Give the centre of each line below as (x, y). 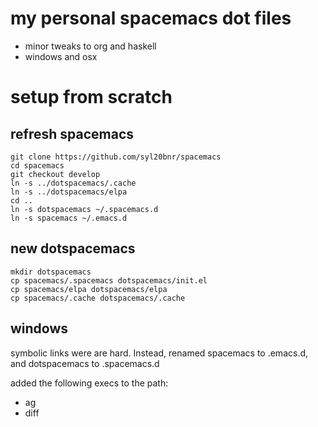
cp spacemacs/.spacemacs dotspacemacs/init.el (109, 280)
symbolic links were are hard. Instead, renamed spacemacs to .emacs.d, (159, 353)
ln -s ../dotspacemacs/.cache (73, 183)
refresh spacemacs (72, 133)
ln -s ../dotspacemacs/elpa (69, 192)
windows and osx (61, 56)
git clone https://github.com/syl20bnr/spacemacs (116, 157)
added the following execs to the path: (89, 383)
